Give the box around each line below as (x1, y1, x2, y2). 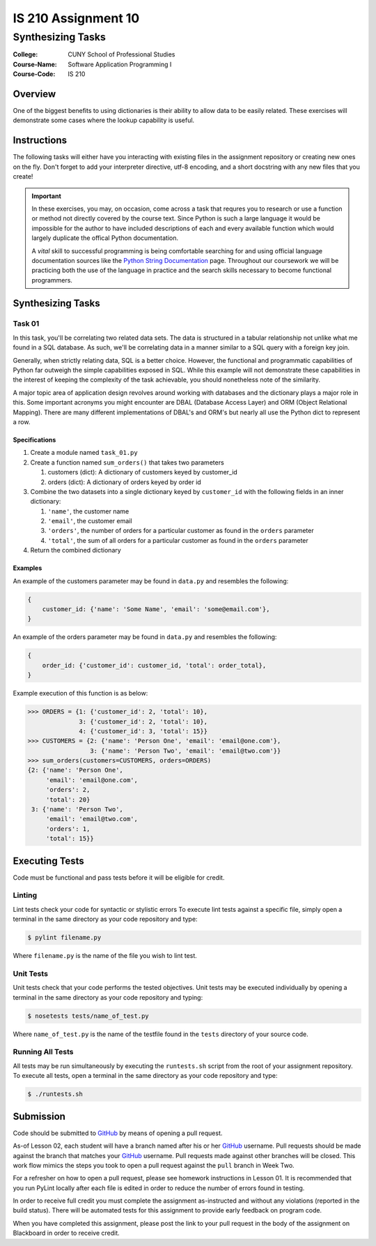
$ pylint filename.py (27, 933, 102, 942)
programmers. (31, 276, 73, 284)
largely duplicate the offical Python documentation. (31, 234, 179, 242)
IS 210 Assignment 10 (13, 10, 140, 26)
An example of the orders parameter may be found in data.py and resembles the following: (13, 633, 277, 641)
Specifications (13, 435, 56, 444)
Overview (13, 88, 56, 100)
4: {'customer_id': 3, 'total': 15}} (79, 727, 208, 735)
